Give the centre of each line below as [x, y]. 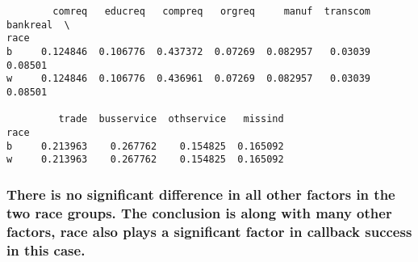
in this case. [46, 249]
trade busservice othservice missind [171, 119]
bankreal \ [38, 25]
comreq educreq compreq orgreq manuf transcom [212, 11]
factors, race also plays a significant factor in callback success [209, 231]
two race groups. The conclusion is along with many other [199, 212]
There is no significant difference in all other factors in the [201, 194]
